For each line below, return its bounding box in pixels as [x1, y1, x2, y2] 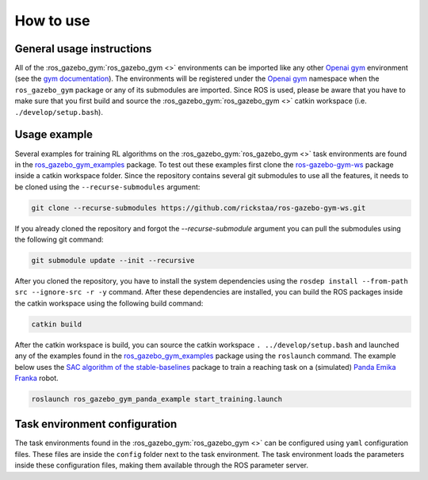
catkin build [31, 319, 82, 329]
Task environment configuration [14, 417, 178, 431]
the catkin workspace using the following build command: [14, 298, 204, 308]
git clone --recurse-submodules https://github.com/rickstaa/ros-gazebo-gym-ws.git [31, 203, 366, 212]
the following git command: [14, 234, 104, 245]
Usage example [14, 128, 94, 142]
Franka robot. [14, 373, 59, 383]
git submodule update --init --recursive [31, 256, 195, 265]
